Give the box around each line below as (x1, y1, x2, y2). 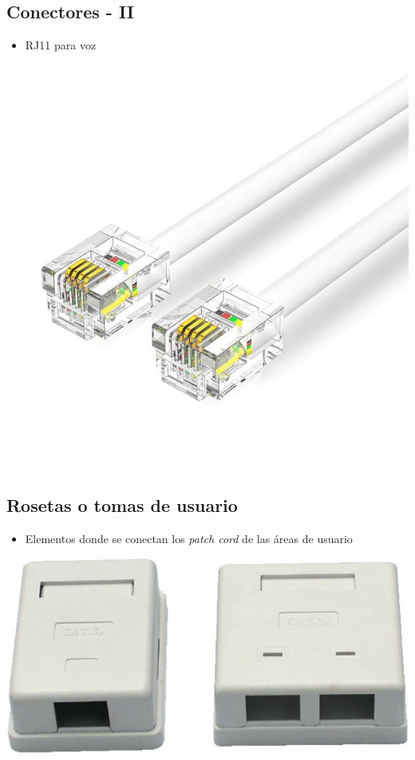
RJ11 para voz (25, 37, 97, 53)
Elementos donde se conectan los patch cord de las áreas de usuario (25, 530, 353, 546)
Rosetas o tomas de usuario (6, 492, 238, 517)
